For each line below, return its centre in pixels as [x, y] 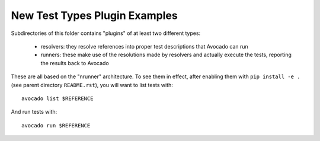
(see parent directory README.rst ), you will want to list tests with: [92, 85]
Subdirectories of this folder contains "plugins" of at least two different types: [106, 33]
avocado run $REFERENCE [56, 125]
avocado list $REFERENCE [57, 98]
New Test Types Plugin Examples [94, 15]
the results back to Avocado [75, 63]
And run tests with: [34, 112]
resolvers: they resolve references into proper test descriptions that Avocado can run [144, 46]
